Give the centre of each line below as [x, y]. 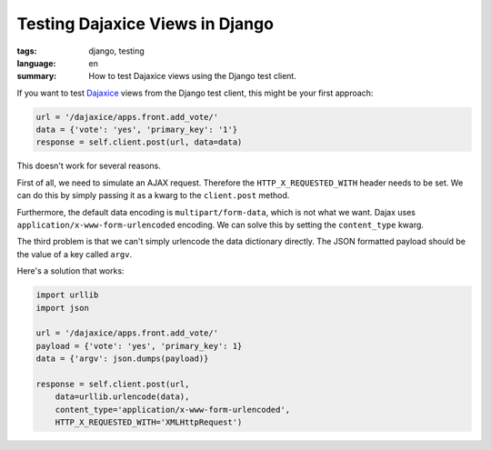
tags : [27, 51]
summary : [37, 76]
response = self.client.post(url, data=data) [139, 142]
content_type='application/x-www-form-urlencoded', [173, 410]
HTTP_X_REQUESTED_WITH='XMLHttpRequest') [149, 422]
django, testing [116, 51]
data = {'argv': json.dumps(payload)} [122, 359]
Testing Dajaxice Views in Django [145, 24]
